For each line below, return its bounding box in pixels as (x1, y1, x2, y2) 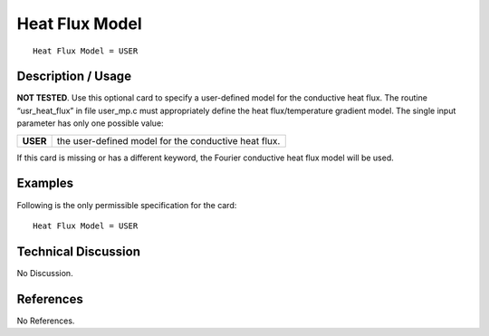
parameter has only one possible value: (16, 118, 164, 129)
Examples (16, 176, 74, 191)
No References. (16, 315, 75, 326)
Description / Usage (16, 69, 131, 84)
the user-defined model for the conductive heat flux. (56, 134, 281, 147)
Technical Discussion (16, 244, 140, 259)
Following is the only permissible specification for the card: (16, 199, 237, 210)
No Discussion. (16, 267, 73, 278)
